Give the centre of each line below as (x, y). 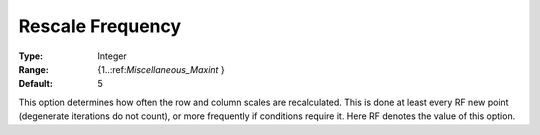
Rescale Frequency (100, 26)
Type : (31, 56)
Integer (112, 56)
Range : (33, 69)
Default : (36, 84)
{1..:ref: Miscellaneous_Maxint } (161, 69)
